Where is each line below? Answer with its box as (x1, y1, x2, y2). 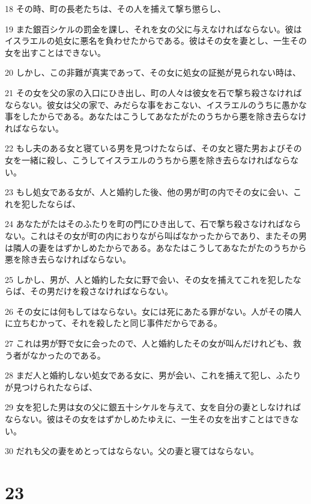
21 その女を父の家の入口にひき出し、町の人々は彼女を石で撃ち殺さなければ (5, 86, 302, 99)
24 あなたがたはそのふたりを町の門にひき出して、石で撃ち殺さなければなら (5, 217, 301, 230)
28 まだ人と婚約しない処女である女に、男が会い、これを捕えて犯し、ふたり (5, 369, 301, 381)
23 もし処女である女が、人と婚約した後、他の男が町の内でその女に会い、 (5, 186, 294, 198)
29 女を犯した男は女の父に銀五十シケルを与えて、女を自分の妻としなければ (5, 401, 301, 413)
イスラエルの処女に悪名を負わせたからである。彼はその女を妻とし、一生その (5, 34, 307, 47)
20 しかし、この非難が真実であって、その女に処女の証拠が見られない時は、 (5, 66, 301, 79)
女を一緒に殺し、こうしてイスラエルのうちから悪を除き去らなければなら (5, 153, 291, 166)
